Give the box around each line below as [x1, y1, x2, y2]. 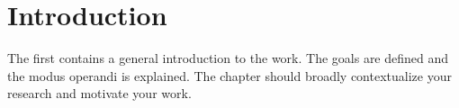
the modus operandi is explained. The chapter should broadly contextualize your [7, 66, 452, 85]
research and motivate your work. [7, 84, 192, 103]
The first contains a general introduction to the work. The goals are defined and [7, 49, 449, 67]
